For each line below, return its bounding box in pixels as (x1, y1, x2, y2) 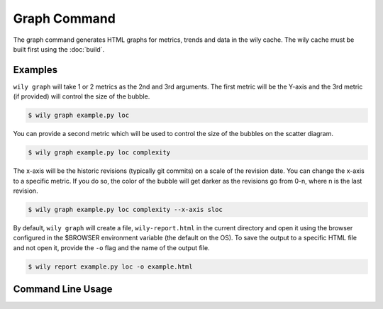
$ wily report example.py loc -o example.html (28, 262, 193, 271)
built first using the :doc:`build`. (13, 45, 105, 53)
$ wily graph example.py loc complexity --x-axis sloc (28, 206, 223, 213)
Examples (13, 64, 58, 76)
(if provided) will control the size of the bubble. (13, 92, 150, 101)
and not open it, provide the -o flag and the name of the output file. (13, 243, 210, 252)
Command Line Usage (13, 283, 113, 296)
